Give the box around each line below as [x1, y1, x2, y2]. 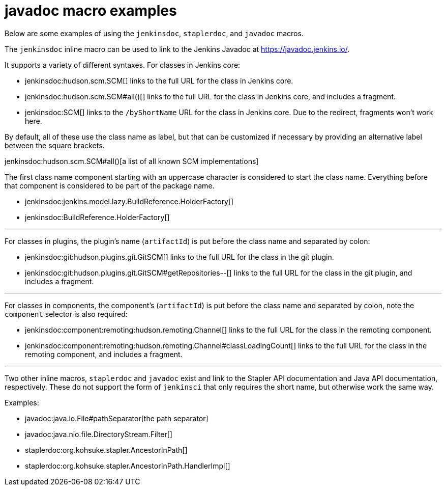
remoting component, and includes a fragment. [25, 349, 183, 359]
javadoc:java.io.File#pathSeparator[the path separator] [25, 414, 209, 423]
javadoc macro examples [5, 2, 177, 19]
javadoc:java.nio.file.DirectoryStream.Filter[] [25, 429, 172, 439]
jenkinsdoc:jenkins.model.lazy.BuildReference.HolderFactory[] [25, 197, 234, 206]
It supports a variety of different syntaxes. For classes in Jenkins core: [5, 60, 241, 69]
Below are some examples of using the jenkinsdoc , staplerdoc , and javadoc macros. [5, 29, 304, 38]
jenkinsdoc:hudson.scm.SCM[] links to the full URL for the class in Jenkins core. [25, 76, 293, 85]
